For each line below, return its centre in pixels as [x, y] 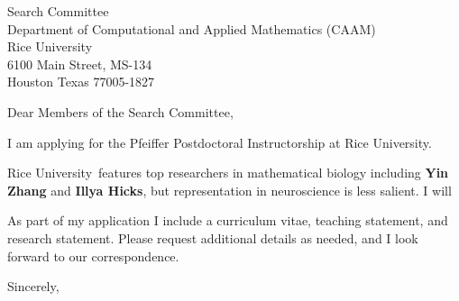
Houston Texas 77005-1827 [81, 82]
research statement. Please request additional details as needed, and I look [213, 237]
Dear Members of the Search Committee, [120, 111]
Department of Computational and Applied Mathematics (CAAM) [192, 28]
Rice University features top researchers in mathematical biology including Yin [228, 173]
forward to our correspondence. [93, 255]
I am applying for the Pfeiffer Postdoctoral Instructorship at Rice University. [220, 142]
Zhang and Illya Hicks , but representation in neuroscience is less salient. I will [229, 190]
